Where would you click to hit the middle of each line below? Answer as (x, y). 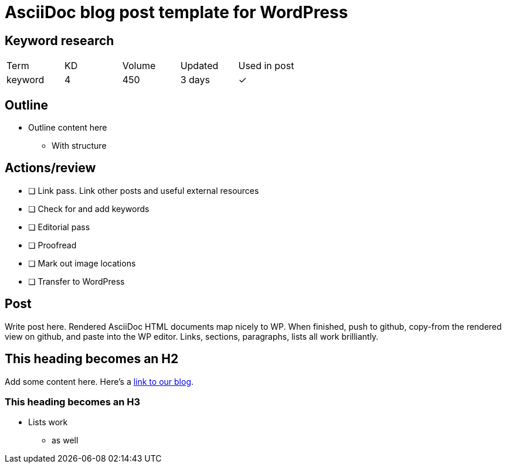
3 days (195, 80)
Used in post (266, 66)
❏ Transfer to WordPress (77, 281)
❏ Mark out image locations (82, 263)
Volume (139, 66)
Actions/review (50, 168)
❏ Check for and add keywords (89, 209)
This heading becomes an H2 (92, 359)
